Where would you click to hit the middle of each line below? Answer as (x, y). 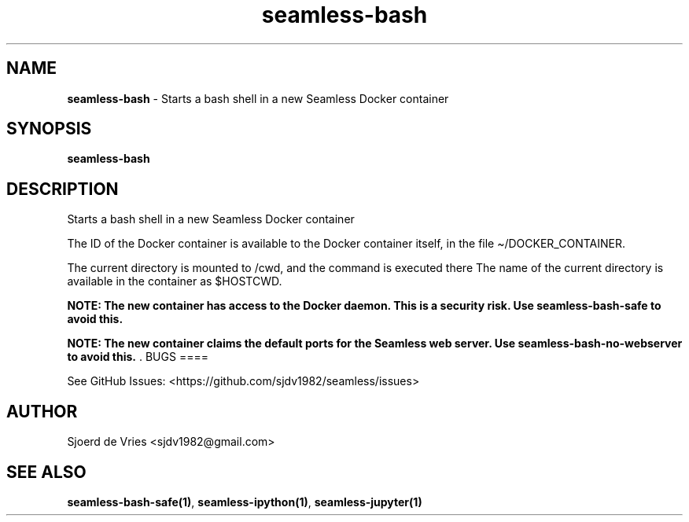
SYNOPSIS (49, 129)
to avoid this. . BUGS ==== (138, 357)
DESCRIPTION (63, 189)
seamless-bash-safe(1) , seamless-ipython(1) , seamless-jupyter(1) (245, 502)
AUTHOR (42, 411)
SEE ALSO (46, 472)
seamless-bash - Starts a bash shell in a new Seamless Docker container (258, 98)
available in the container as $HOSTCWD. (175, 281)
